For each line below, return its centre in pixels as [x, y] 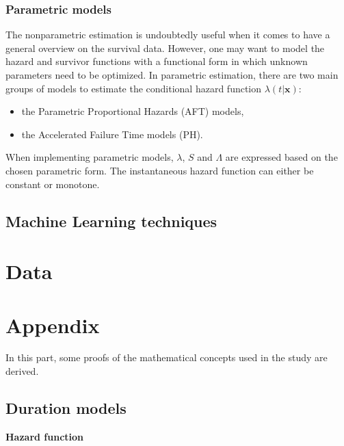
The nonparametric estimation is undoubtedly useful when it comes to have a [168, 35]
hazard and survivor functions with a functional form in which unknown [157, 61]
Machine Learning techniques [111, 221]
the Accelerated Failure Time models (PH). [112, 134]
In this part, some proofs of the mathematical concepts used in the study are [167, 357]
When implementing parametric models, [90, 157]
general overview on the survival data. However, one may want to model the [165, 48]
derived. [22, 371]
